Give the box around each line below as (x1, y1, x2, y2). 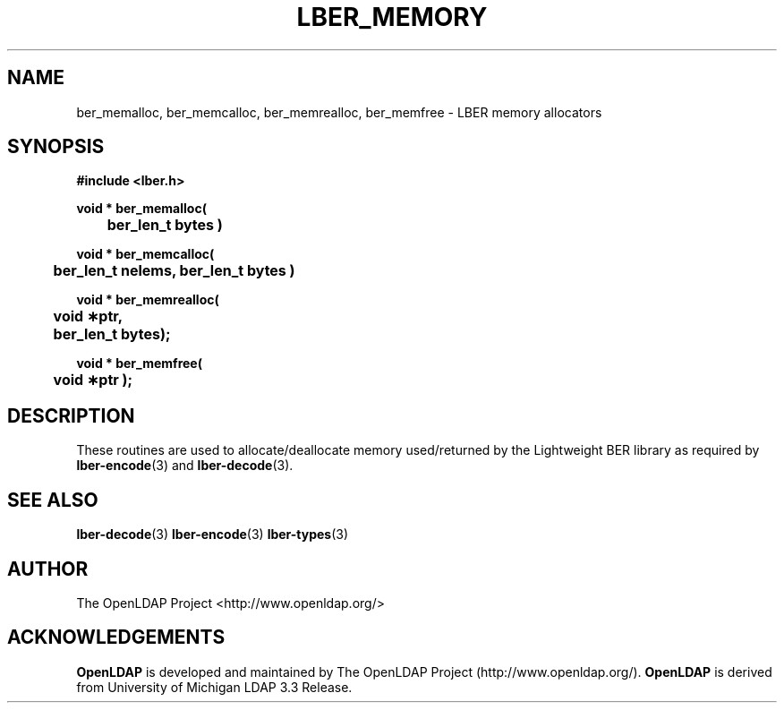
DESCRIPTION (7, 404, 135, 427)
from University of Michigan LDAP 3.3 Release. (76, 679, 353, 695)
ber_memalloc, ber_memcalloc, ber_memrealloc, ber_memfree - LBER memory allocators (76, 104, 602, 120)
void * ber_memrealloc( (76, 292, 219, 308)
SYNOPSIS (7, 135, 105, 158)
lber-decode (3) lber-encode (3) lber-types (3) (76, 526, 349, 543)
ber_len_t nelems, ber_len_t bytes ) (53, 261, 295, 280)
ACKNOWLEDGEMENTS (7, 626, 226, 649)
